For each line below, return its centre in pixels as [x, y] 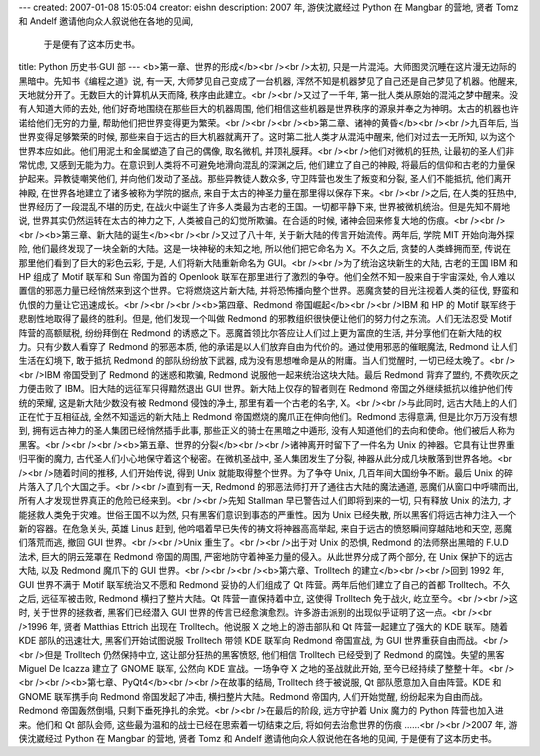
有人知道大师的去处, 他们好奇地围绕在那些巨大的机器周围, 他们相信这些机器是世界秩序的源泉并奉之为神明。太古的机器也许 [268, 109]
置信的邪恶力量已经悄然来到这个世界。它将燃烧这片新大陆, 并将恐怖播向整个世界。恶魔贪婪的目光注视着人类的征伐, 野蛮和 [268, 291]
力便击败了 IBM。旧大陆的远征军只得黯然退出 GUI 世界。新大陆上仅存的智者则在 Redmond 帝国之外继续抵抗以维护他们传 [266, 389]
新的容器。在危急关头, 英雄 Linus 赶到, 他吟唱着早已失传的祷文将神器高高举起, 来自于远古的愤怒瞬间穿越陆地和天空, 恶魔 [265, 529]
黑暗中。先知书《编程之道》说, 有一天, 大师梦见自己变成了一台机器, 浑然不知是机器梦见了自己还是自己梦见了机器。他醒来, [268, 81]
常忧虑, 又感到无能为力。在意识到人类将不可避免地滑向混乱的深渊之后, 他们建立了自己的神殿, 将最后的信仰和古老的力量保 [266, 164]
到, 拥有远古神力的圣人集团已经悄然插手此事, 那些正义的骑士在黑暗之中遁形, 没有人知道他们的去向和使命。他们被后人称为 [266, 431]
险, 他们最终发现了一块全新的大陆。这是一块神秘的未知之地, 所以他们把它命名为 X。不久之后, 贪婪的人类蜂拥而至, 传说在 [265, 249]
